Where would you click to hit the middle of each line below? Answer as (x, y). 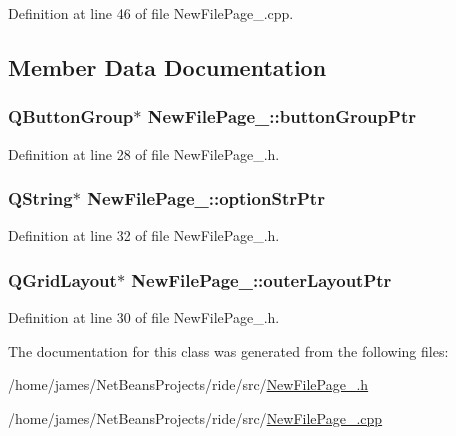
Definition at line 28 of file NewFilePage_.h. (144, 153)
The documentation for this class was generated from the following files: (228, 350)
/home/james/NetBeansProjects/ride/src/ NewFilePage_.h (188, 384)
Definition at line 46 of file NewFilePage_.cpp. (151, 13)
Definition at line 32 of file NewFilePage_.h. (144, 235)
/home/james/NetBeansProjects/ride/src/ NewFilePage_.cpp (195, 418)
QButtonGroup (71, 116)
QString (40, 198)
